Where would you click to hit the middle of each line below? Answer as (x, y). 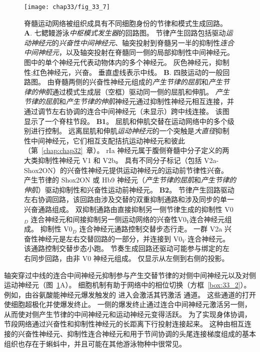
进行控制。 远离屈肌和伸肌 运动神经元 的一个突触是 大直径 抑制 (130, 131)
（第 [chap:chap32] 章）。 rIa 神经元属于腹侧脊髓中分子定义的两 (127, 150)
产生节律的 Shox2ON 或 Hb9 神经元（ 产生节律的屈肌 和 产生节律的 (130, 180)
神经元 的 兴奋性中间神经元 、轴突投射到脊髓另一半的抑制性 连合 (132, 42)
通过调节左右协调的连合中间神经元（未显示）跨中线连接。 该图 (127, 111)
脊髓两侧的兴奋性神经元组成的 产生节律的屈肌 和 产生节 (142, 82)
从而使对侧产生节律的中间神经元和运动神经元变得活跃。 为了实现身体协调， (128, 314)
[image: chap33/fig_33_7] (67, 7)
